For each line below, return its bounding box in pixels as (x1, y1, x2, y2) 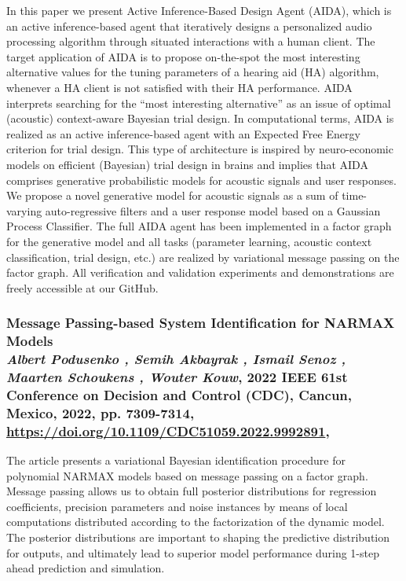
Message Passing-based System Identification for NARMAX (6, 313, 395, 333)
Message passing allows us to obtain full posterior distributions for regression (6, 483, 377, 499)
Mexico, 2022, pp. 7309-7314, (6, 403, 195, 422)
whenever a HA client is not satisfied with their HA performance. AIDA (6, 79, 353, 95)
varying (6, 202, 42, 219)
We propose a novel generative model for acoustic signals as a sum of (6, 187, 338, 204)
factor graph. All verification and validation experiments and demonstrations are (6, 264, 394, 281)
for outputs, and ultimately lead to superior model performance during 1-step (6, 544, 379, 561)
